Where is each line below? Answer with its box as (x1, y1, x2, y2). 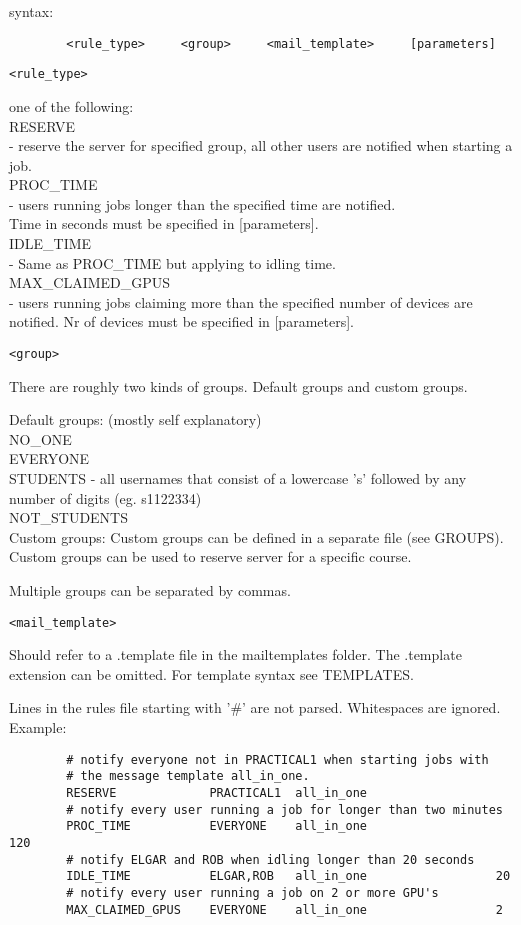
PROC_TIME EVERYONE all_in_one (66, 819, 367, 834)
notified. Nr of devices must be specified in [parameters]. (9, 311, 354, 332)
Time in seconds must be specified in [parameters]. (9, 213, 319, 234)
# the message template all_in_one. (66, 769, 310, 784)
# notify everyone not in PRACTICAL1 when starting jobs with (66, 752, 489, 767)
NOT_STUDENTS (9, 507, 129, 528)
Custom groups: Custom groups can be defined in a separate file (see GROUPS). (9, 526, 504, 547)
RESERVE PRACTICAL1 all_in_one (66, 785, 367, 800)
